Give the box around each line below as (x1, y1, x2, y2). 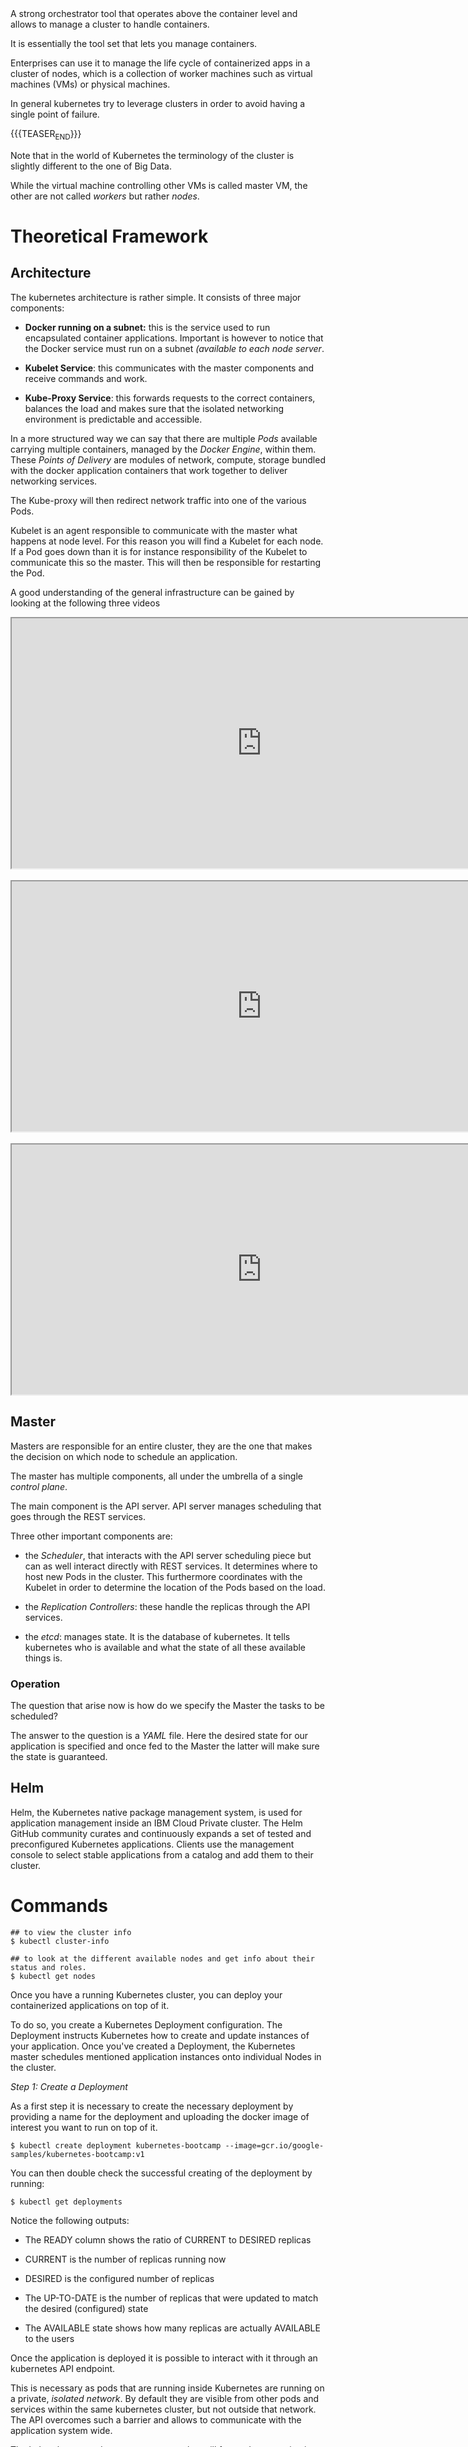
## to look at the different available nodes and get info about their (10, 1953, 315, 1964)
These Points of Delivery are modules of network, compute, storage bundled (10, 453, 326, 466)
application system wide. (10, 2424, 113, 2436)
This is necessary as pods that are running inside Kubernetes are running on (10, 2382, 325, 2394)
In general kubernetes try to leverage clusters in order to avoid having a (10, 98, 306, 109)
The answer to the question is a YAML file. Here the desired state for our (10, 1729, 309, 1741)
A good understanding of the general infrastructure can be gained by (10, 586, 295, 598)
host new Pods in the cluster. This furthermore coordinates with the (24, 1570, 303, 1582)
